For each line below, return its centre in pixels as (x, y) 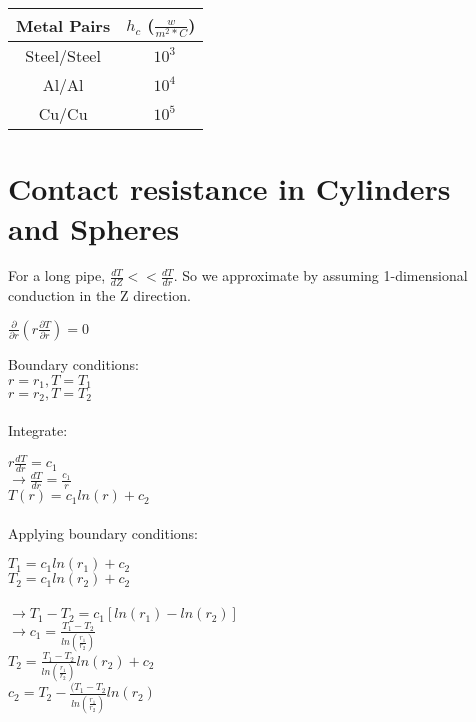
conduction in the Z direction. (99, 295)
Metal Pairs (63, 25)
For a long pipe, (57, 275)
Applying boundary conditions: (103, 532)
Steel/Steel (63, 56)
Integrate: (38, 430)
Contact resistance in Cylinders (229, 188)
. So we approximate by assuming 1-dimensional (320, 275)
